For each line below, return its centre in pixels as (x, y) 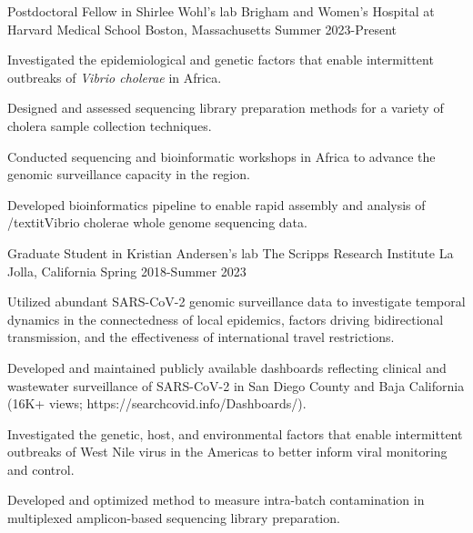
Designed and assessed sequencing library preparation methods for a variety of (226, 108)
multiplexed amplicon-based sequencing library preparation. (174, 518)
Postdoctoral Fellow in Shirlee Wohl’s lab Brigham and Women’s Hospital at (221, 11)
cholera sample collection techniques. (110, 125)
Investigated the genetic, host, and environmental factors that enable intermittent (235, 433)
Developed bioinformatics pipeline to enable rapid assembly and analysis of (216, 204)
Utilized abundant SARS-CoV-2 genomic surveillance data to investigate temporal (236, 302)
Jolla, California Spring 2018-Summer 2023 (127, 271)
